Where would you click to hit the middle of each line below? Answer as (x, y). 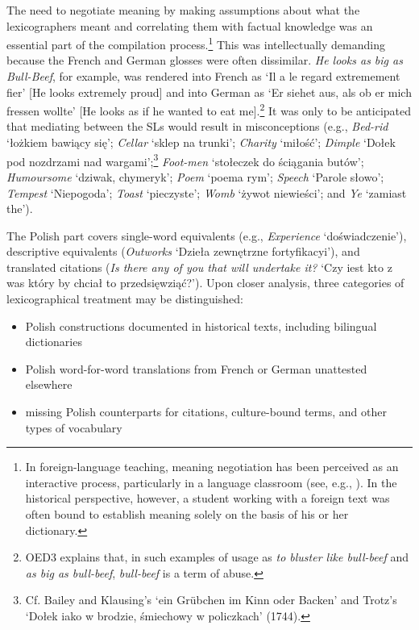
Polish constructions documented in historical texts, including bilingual (201, 325)
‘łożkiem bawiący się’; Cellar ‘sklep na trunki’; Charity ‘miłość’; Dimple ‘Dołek (201, 142)
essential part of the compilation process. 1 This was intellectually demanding (196, 43)
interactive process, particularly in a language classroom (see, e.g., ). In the (211, 482)
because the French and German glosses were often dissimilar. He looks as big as (205, 60)
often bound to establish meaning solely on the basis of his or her (187, 514)
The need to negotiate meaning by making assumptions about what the (183, 10)
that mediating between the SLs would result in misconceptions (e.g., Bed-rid (197, 126)
